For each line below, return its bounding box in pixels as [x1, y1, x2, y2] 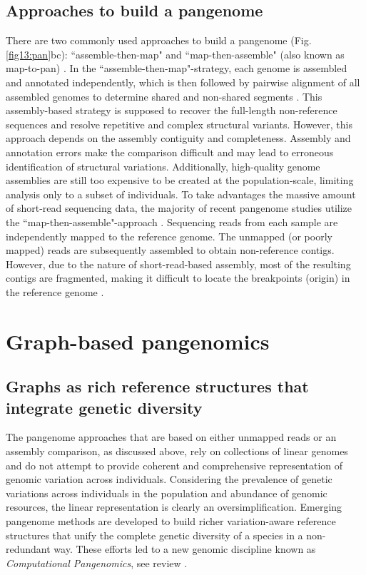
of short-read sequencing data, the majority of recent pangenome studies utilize [6, 200, 352, 215]
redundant [6, 541, 51, 556]
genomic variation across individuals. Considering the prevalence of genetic [6, 472, 332, 487]
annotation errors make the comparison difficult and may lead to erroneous [6, 144, 334, 159]
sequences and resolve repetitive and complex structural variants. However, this [6, 116, 352, 131]
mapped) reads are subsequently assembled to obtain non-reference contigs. [6, 243, 335, 258]
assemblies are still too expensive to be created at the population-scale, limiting [6, 173, 354, 188]
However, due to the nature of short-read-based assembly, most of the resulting [6, 256, 351, 271]
